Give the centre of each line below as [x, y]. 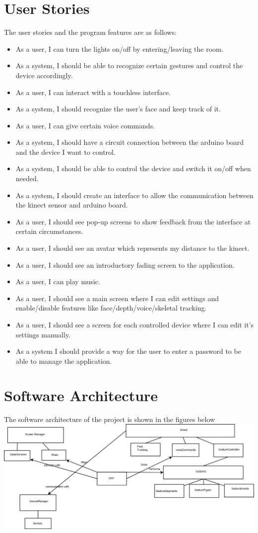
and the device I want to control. [65, 152]
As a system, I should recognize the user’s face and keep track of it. [118, 109]
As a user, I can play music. [58, 281]
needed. [27, 178]
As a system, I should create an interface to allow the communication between [134, 195]
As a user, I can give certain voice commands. [85, 125]
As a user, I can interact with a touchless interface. [93, 92]
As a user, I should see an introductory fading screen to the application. [125, 265]
